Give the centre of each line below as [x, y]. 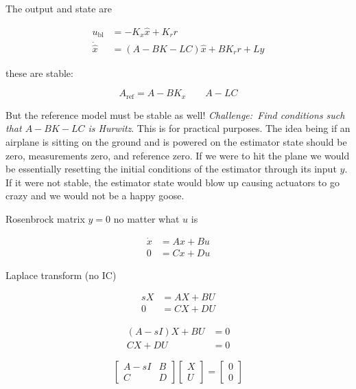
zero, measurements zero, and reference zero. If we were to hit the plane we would [178, 155]
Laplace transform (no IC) [61, 275]
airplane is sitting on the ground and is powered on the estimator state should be [176, 142]
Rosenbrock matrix [45, 218]
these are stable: [39, 73]
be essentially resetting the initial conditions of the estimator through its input [171, 169]
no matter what [146, 218]
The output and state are [59, 8]
